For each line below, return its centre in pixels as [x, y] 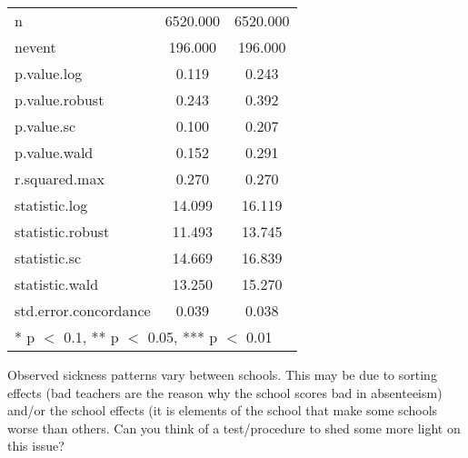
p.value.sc [45, 126]
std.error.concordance [83, 310]
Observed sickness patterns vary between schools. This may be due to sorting [222, 374]
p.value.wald [54, 152]
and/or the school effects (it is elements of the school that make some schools [223, 410]
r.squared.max [60, 179]
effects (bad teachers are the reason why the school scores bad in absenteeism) [225, 392]
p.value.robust [60, 100]
